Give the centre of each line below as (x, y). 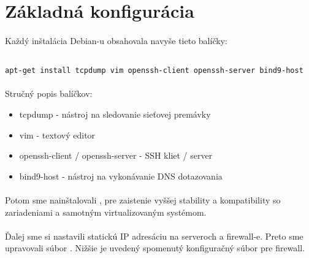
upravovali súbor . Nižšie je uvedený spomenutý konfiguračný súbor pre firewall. (155, 248)
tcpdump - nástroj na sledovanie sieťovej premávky (115, 114)
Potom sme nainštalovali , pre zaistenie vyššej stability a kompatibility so (143, 200)
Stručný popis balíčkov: (49, 93)
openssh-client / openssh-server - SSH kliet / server (116, 155)
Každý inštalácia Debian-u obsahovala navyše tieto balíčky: (116, 40)
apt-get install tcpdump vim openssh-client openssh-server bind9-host (154, 71)
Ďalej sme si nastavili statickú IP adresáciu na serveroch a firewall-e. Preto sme (154, 236)
